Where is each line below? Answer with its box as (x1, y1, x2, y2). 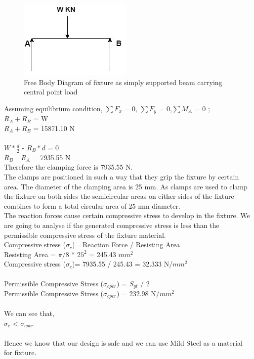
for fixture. (4, 347, 37, 358)
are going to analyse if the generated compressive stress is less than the (4, 220, 219, 230)
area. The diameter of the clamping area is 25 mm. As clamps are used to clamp (4, 181, 248, 191)
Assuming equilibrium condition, (4, 103, 103, 113)
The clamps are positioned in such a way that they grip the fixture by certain (4, 172, 239, 182)
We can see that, (4, 308, 54, 318)
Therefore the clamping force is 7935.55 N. (4, 162, 133, 172)
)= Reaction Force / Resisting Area (72, 239, 180, 250)
